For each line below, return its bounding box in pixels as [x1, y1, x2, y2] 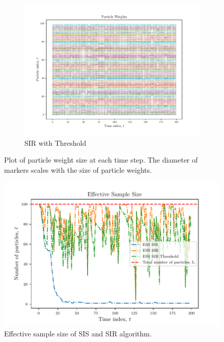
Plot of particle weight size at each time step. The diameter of [4, 154, 198, 165]
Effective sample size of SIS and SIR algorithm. [4, 328, 152, 338]
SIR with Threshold [24, 137, 87, 148]
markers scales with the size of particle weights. [4, 164, 152, 175]
